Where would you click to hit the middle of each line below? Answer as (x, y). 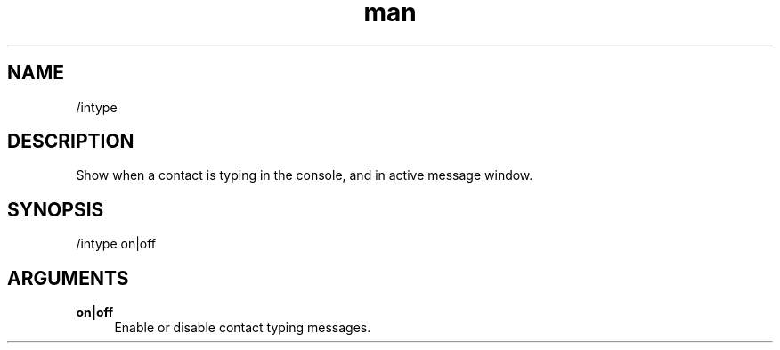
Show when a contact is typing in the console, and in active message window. (305, 175)
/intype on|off (116, 244)
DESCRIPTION (71, 142)
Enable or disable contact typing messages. (243, 328)
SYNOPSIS (56, 209)
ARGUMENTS (68, 278)
